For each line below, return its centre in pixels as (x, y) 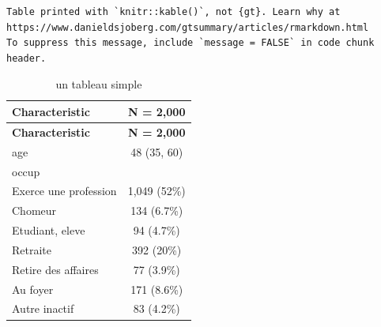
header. (26, 58)
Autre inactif (43, 308)
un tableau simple (99, 84)
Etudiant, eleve (49, 230)
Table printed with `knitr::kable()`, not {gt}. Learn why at (174, 12)
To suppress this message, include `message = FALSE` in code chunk (190, 43)
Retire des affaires (55, 269)
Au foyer (33, 289)
